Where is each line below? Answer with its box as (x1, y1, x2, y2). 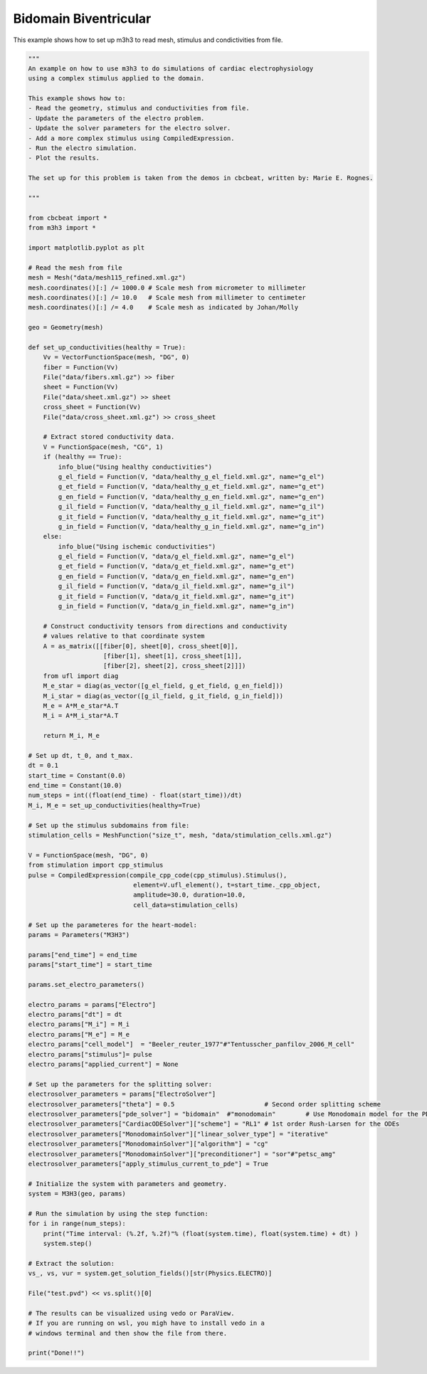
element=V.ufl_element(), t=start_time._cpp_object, (132, 881, 322, 889)
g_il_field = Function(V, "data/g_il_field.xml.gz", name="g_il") (58, 582, 295, 591)
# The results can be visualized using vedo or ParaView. (28, 1309, 235, 1317)
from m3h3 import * (28, 224, 96, 232)
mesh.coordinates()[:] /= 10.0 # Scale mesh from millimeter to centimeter (28, 293, 306, 302)
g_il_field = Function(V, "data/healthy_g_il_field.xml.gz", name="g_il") (58, 502, 325, 511)
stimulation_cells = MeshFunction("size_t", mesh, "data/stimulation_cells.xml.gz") (28, 831, 332, 839)
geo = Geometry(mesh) (28, 324, 104, 332)
